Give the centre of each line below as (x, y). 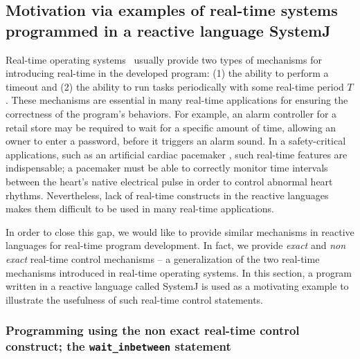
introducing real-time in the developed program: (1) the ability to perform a (167, 73)
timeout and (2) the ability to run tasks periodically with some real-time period (175, 86)
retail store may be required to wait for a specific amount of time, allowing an (171, 127)
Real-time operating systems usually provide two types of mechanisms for (164, 59)
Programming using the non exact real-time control (153, 330)
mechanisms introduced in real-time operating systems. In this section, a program (179, 272)
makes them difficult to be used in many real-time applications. (140, 209)
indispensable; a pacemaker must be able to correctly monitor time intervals (167, 168)
